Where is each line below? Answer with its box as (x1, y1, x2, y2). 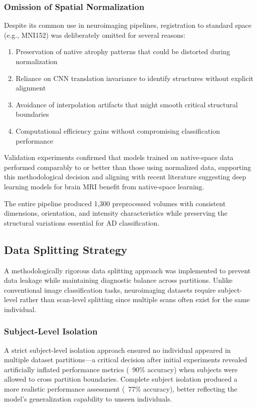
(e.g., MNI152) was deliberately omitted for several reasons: (4, 29, 186, 40)
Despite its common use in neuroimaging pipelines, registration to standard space (4, 20, 252, 30)
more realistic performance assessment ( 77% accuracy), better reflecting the (4, 384, 237, 394)
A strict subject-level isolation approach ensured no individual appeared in (4, 344, 231, 355)
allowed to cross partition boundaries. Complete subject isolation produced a (4, 374, 238, 384)
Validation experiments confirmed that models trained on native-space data (4, 152, 234, 163)
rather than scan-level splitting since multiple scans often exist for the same (19, 294, 250, 305)
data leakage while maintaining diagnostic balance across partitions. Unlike (4, 275, 233, 285)
